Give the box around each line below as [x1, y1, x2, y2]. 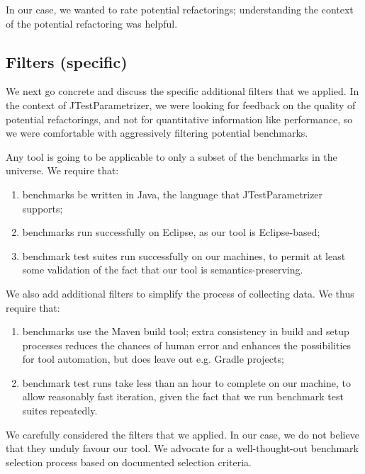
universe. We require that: [6, 163, 119, 178]
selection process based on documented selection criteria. [6, 454, 252, 469]
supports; [22, 201, 63, 215]
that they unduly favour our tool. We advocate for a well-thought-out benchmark [6, 441, 359, 456]
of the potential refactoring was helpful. [6, 16, 178, 30]
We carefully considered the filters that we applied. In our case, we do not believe [6, 427, 359, 441]
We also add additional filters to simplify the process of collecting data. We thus [6, 286, 354, 300]
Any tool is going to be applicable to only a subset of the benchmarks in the [6, 149, 337, 164]
